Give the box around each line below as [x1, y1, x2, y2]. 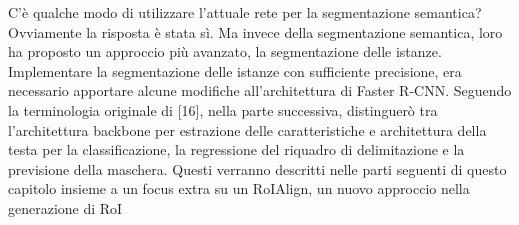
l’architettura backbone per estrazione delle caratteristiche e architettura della [8, 119, 487, 140]
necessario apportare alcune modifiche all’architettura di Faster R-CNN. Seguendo [8, 80, 512, 101]
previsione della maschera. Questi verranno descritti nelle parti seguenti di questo [8, 158, 507, 179]
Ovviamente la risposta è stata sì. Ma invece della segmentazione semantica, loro [8, 21, 503, 42]
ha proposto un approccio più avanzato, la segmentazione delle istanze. [8, 41, 442, 62]
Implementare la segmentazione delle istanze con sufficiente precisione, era [8, 60, 462, 81]
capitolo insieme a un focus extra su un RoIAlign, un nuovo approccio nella [8, 178, 470, 199]
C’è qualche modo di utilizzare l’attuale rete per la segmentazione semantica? [8, 2, 482, 22]
